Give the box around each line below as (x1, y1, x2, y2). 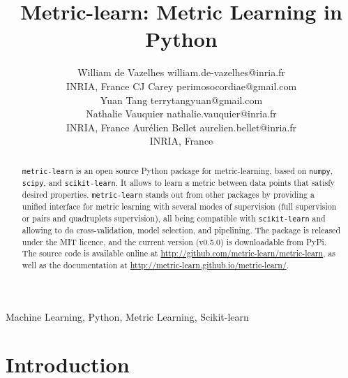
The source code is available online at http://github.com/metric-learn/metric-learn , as (22, 247, 336, 259)
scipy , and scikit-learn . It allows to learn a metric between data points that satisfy (22, 176, 335, 188)
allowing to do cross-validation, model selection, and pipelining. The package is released (22, 224, 340, 235)
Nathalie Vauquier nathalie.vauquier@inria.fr (86, 106, 277, 121)
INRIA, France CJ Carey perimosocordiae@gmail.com (66, 78, 297, 93)
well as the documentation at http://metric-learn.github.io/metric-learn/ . (22, 259, 289, 270)
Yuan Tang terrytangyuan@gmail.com (100, 92, 263, 107)
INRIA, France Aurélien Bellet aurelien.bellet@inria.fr (66, 119, 297, 134)
